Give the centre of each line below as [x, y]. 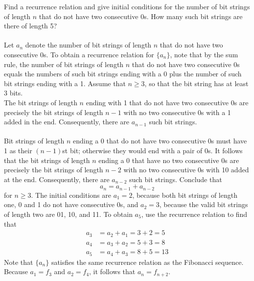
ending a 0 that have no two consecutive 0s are [169, 160]
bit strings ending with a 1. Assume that [65, 83]
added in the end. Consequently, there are [67, 122]
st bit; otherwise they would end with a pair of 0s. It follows [152, 150]
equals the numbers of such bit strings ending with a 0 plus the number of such [123, 74]
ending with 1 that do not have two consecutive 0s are [167, 102]
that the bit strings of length [47, 160]
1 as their [18, 150]
